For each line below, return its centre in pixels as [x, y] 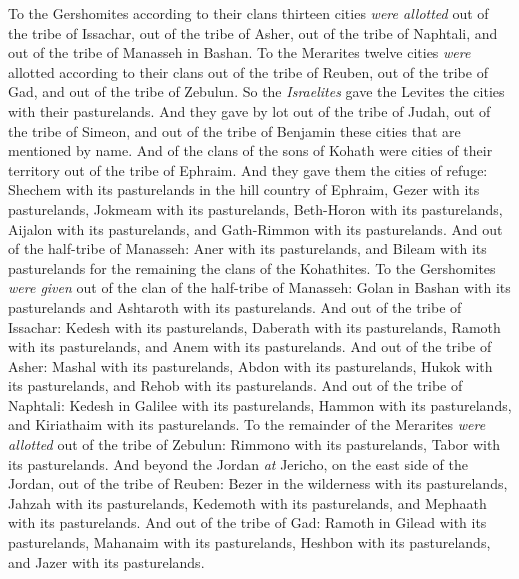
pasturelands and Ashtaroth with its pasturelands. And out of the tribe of [235, 306]
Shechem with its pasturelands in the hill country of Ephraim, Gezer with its [244, 189]
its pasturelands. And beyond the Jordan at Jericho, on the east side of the [238, 463]
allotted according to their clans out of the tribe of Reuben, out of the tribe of [248, 71]
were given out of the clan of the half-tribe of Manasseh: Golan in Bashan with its [259, 287]
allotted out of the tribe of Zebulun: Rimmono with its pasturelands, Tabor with [254, 444]
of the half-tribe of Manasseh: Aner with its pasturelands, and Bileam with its [247, 248]
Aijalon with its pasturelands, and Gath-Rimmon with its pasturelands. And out [255, 228]
